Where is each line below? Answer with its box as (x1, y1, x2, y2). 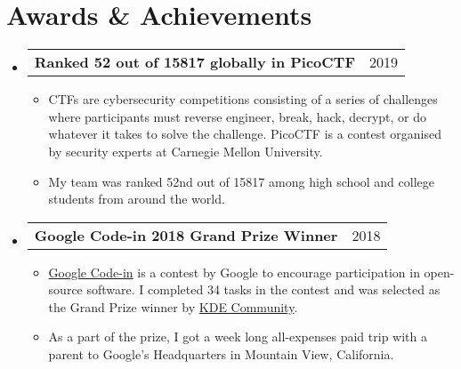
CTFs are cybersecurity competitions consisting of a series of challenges (48, 90, 438, 108)
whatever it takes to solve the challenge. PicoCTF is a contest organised (48, 124, 441, 143)
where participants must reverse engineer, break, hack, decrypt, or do (48, 107, 427, 125)
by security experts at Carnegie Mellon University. (48, 141, 323, 160)
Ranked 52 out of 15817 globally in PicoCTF (34, 52, 355, 73)
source (48, 280, 83, 299)
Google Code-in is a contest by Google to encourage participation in (48, 262, 420, 281)
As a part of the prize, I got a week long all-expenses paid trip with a (48, 327, 427, 346)
